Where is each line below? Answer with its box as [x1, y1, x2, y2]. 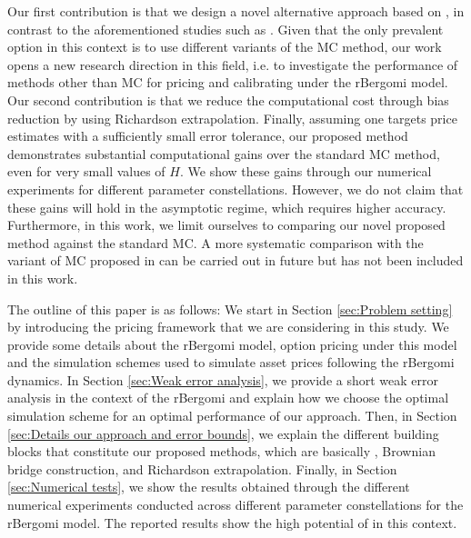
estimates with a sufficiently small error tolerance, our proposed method [7, 126, 408, 145]
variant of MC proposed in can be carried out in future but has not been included [7, 251, 464, 270]
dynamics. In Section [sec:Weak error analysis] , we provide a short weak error [7, 370, 438, 389]
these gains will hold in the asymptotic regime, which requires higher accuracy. [7, 197, 446, 216]
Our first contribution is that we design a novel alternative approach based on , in [7, 2, 465, 20]
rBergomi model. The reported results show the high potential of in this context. [7, 513, 457, 532]
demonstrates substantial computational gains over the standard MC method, [7, 144, 440, 163]
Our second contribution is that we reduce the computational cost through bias [7, 90, 449, 109]
